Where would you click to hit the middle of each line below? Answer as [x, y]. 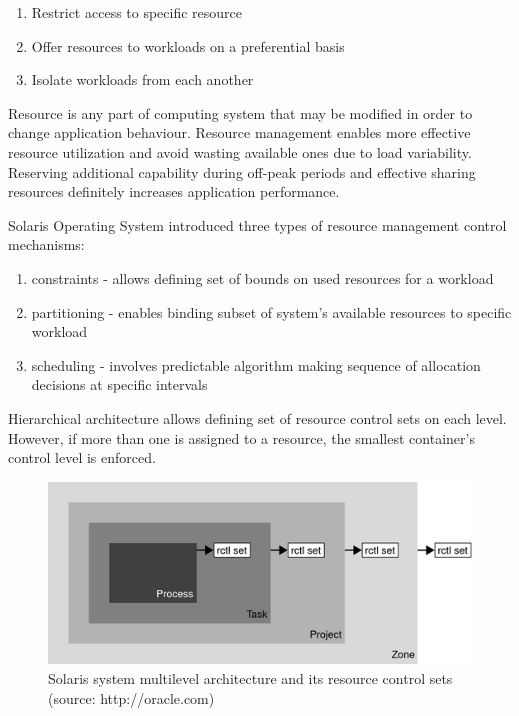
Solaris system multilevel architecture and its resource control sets [250, 677]
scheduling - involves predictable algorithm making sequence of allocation [256, 364]
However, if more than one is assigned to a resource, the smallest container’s [241, 437]
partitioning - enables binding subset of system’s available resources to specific [271, 311]
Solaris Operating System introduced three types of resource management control [257, 224]
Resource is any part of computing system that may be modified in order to [240, 112]
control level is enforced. [82, 457]
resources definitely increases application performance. [174, 191]
